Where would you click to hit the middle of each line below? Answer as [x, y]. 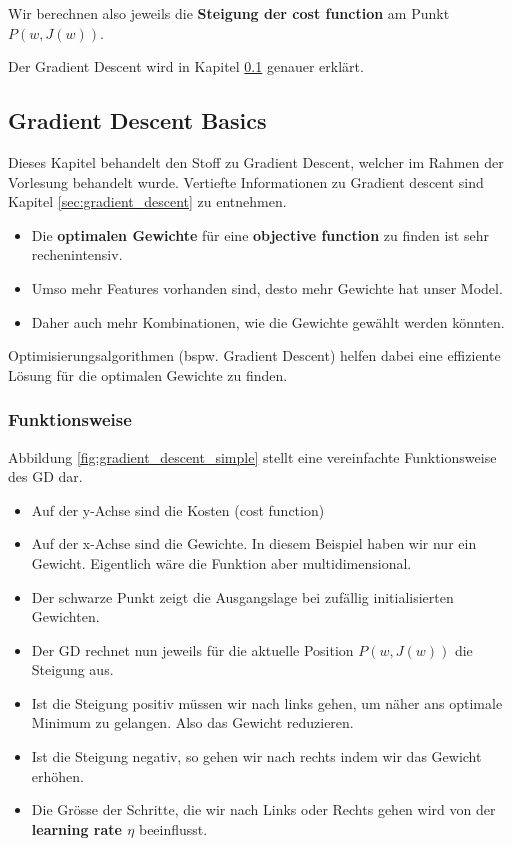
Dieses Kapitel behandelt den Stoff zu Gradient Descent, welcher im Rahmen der [256, 161]
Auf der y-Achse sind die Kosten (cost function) [178, 509]
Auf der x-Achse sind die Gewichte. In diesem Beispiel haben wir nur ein [254, 543]
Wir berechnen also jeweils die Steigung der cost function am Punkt [229, 13]
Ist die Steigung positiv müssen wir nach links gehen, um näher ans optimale [267, 702]
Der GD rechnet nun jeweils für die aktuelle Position [192, 649]
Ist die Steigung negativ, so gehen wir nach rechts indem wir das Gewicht [256, 756]
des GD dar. [45, 476]
